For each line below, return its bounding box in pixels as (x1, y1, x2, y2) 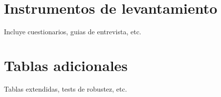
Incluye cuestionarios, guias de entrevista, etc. (4, 26, 141, 37)
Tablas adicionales (4, 55, 128, 75)
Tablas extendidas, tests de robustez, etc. (4, 83, 127, 94)
